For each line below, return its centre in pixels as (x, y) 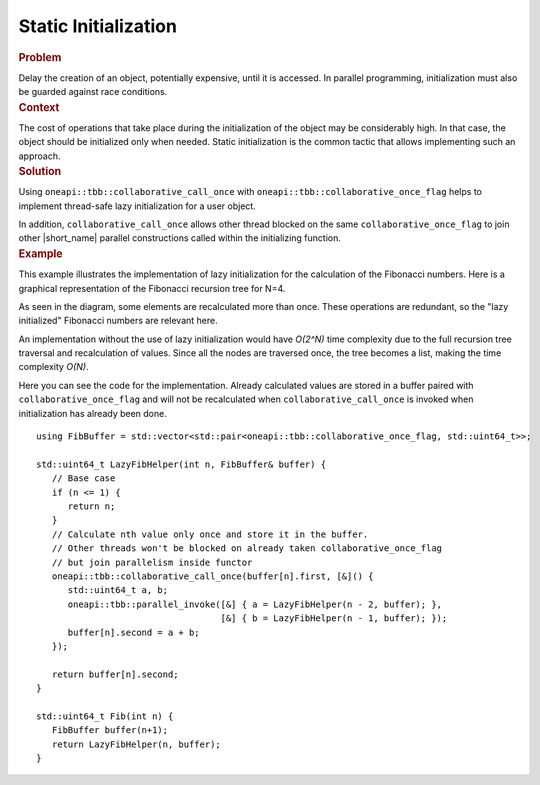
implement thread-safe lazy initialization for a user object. (137, 206)
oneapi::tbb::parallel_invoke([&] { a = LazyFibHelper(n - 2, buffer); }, (255, 604)
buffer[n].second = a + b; (133, 632)
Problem (40, 57)
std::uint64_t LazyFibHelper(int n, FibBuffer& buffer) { (181, 464)
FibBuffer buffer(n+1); (110, 730)
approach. (39, 156)
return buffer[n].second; (115, 674)
